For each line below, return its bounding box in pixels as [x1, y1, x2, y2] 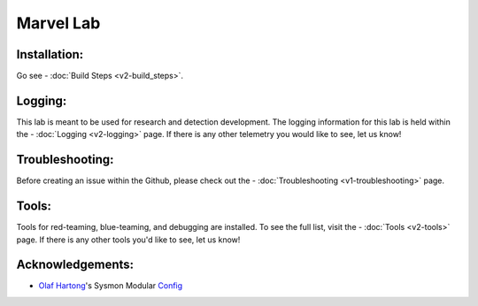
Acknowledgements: [16, 257, 135, 272]
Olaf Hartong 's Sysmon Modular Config [38, 280, 183, 291]
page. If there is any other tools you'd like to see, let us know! [16, 234, 241, 245]
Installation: [16, 47, 84, 62]
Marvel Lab [16, 13, 101, 33]
